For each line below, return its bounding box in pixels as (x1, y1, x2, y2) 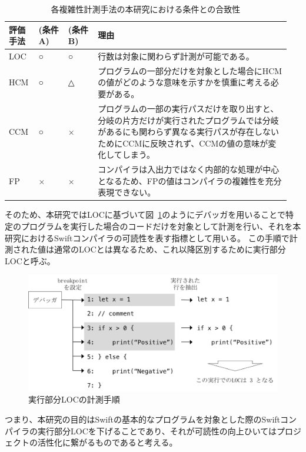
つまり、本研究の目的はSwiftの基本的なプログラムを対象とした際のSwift (5, 413, 281, 426)
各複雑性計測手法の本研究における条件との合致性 (51, 3, 241, 15)
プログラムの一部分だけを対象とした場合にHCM (98, 64, 282, 77)
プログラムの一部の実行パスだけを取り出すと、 (98, 102, 279, 114)
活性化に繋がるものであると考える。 (37, 436, 178, 448)
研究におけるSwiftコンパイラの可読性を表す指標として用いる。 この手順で (5, 231, 290, 244)
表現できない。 (98, 186, 156, 198)
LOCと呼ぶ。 (5, 254, 55, 267)
